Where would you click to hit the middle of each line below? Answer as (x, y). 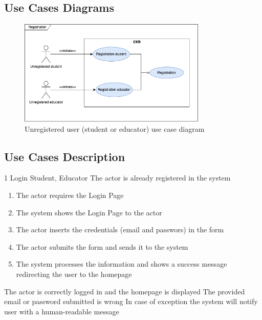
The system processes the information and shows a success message (122, 264)
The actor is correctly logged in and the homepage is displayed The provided (125, 291)
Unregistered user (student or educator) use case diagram (115, 128)
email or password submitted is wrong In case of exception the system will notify (131, 301)
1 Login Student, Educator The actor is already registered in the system (117, 178)
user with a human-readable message (62, 311)
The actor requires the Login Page (70, 195)
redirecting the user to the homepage (74, 274)
